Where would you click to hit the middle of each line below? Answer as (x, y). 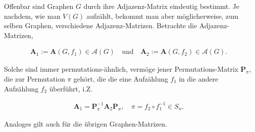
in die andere (199, 79)
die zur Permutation (35, 79)
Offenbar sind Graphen (39, 6)
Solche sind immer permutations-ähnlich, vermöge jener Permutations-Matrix (121, 69)
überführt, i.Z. (71, 88)
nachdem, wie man (32, 16)
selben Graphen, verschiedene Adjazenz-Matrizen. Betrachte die (101, 25)
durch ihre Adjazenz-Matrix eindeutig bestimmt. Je (161, 6)
